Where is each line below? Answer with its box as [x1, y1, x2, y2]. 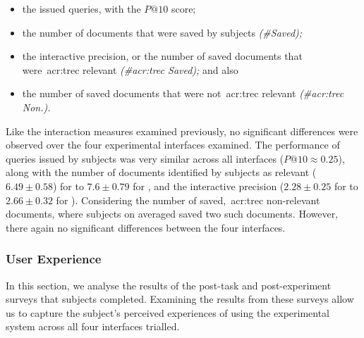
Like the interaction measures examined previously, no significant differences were [6, 123, 358, 138]
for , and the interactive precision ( [133, 178, 284, 193]
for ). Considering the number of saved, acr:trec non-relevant [56, 192, 320, 207]
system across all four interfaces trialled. [6, 319, 180, 334]
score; [171, 1, 196, 15]
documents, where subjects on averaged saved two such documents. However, [6, 206, 339, 221]
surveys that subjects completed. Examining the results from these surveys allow [6, 292, 354, 306]
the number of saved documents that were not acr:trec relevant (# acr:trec [22, 86, 344, 101]
